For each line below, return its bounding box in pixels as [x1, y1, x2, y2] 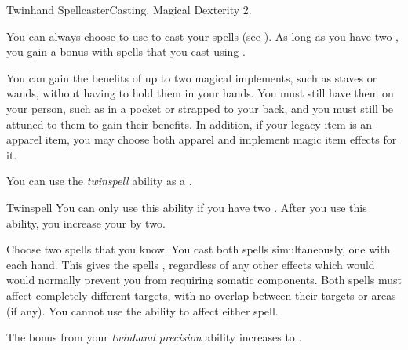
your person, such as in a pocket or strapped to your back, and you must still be [6, 100, 393, 116]
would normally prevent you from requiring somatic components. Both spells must [6, 272, 402, 288]
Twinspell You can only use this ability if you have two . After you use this [6, 199, 367, 215]
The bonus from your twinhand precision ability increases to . [6, 329, 302, 345]
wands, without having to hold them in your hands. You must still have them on [6, 85, 394, 101]
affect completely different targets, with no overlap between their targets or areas [6, 286, 396, 303]
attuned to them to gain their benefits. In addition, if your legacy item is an [6, 115, 373, 132]
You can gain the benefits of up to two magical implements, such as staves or [6, 69, 377, 86]
